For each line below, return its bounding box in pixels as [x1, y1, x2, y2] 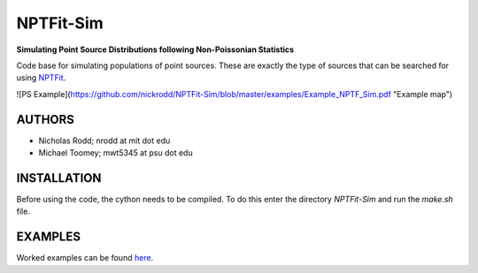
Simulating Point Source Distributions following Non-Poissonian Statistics [16, 44, 295, 55]
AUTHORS [16, 111, 75, 127]
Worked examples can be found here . [16, 253, 154, 263]
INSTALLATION [16, 171, 102, 186]
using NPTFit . [16, 72, 66, 83]
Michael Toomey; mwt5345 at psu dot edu [38, 148, 194, 158]
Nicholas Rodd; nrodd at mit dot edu [38, 135, 171, 146]
